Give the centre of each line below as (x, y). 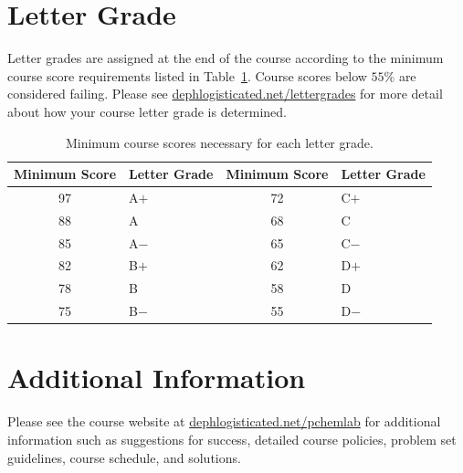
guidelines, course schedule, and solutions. (124, 457)
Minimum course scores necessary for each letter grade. (219, 142)
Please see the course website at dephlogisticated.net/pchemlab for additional (224, 421)
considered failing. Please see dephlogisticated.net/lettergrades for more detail (225, 94)
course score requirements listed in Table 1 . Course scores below (187, 75)
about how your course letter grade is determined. (147, 111)
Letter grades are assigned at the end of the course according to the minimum (226, 58)
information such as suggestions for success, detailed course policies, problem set (232, 439)
